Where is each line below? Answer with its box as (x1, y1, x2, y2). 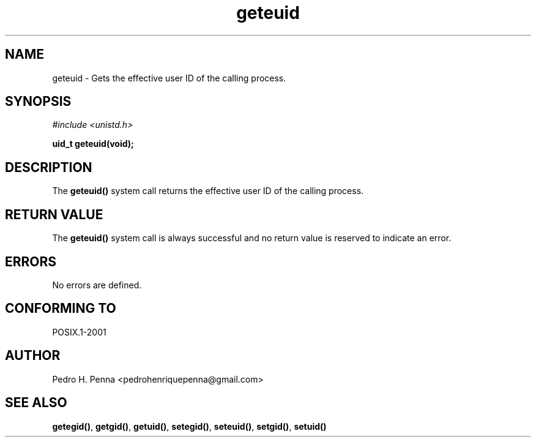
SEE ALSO (5, 395, 67, 411)
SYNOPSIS (5, 94, 72, 110)
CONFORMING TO (5, 301, 116, 317)
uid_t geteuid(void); (52, 138, 134, 149)
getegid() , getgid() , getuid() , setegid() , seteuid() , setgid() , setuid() (52, 421, 327, 432)
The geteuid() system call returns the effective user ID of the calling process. (52, 185, 364, 197)
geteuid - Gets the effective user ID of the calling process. (52, 72, 286, 83)
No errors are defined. (52, 279, 142, 290)
